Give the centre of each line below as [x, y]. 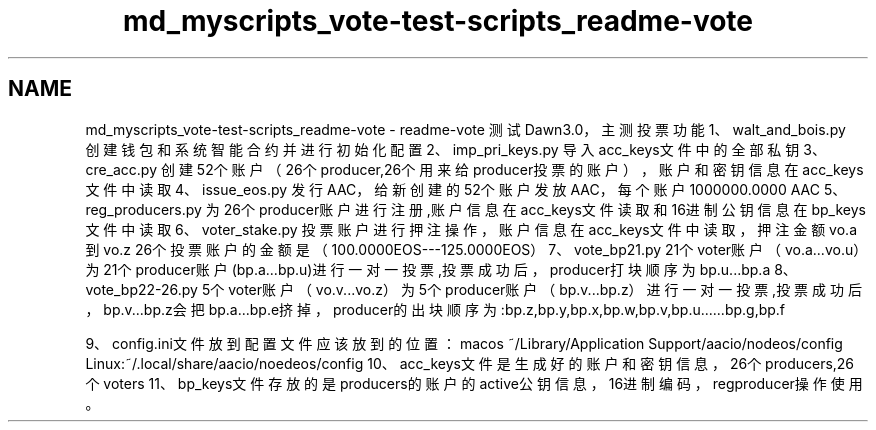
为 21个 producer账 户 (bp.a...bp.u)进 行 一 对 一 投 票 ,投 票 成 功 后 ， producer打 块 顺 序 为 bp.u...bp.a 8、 [441, 269]
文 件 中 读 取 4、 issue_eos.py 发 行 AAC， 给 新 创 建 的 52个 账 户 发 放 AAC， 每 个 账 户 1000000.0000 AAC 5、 [466, 189]
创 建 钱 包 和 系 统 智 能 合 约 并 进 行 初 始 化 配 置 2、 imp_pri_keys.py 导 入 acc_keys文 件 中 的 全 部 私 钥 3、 [455, 149]
